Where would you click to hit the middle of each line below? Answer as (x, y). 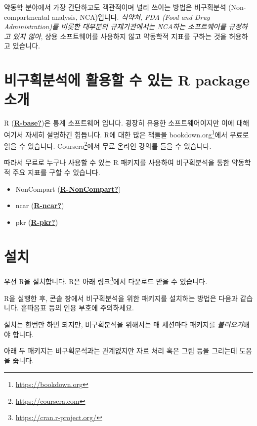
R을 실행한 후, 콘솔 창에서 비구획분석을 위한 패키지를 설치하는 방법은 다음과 (121, 298)
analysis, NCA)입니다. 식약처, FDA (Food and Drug (131, 17)
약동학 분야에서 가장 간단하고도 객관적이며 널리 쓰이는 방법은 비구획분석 (115, 7)
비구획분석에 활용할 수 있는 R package (127, 80)
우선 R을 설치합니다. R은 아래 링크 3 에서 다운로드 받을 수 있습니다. (106, 281)
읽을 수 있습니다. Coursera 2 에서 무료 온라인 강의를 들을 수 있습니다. (108, 145)
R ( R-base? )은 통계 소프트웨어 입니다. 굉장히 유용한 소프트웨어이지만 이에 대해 (127, 123)
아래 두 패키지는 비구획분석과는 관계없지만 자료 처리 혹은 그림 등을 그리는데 (121, 351)
